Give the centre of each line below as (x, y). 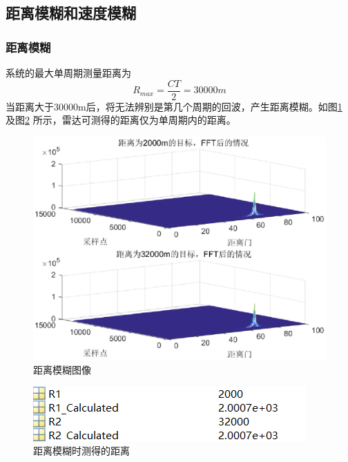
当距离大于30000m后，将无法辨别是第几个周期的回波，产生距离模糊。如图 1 (174, 106)
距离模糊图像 (62, 370)
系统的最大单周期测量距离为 (68, 73)
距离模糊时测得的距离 (81, 451)
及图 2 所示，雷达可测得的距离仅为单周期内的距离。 (121, 120)
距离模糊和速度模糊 (71, 13)
